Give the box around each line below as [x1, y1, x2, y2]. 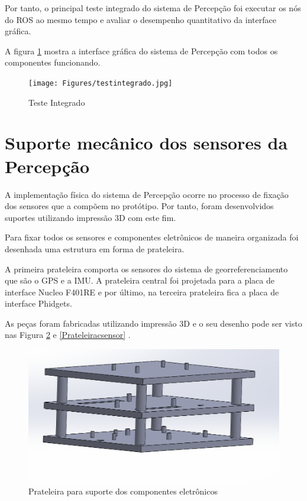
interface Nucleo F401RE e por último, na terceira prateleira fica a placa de [5, 285, 279, 298]
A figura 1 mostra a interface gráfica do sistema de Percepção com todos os [5, 44, 278, 57]
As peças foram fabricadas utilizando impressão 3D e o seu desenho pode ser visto [5, 317, 302, 329]
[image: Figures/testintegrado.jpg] [28, 79, 173, 87]
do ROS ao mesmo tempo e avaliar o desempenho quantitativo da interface [5, 13, 276, 25]
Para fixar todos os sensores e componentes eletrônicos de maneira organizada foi [5, 231, 299, 243]
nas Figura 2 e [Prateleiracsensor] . [5, 328, 131, 341]
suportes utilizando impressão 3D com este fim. [5, 211, 176, 223]
